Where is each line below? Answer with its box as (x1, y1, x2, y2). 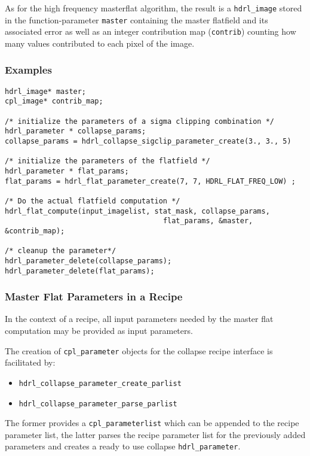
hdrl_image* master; (5, 87, 87, 96)
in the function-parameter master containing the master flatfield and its (5, 13, 268, 26)
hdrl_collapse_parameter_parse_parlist (19, 399, 177, 408)
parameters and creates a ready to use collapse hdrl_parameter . (5, 440, 241, 452)
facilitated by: (5, 356, 56, 369)
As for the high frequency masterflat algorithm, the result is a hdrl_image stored (5, 2, 302, 14)
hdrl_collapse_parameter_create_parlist (19, 379, 182, 388)
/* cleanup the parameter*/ (5, 247, 116, 256)
